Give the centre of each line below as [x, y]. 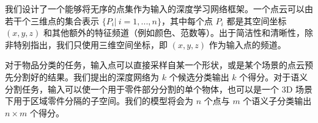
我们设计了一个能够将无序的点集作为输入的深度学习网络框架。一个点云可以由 [159, 9]
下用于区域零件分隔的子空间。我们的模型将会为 [99, 101]
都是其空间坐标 [257, 20]
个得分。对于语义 [274, 76]
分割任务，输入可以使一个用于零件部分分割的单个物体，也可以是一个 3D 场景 [159, 89]
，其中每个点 [187, 20]
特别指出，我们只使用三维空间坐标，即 [90, 44]
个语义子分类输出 [277, 101]
